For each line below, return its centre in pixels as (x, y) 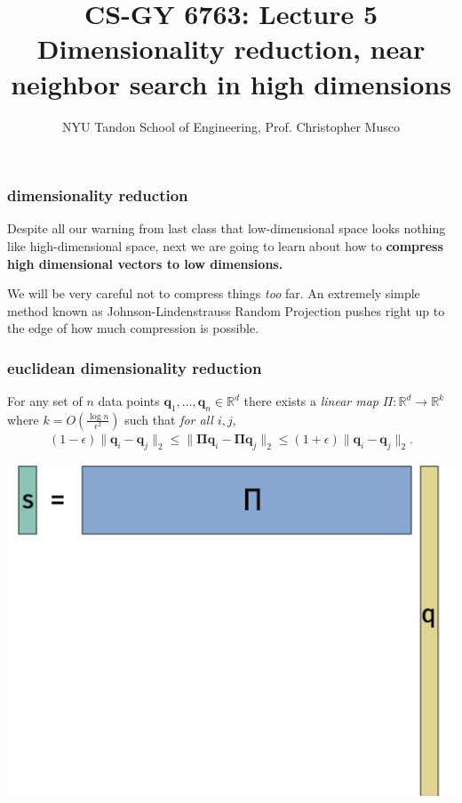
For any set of (45, 401)
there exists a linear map (311, 401)
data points (129, 401)
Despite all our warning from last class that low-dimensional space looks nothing (227, 228)
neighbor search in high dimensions (231, 83)
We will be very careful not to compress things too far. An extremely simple (214, 293)
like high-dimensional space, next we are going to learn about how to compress (225, 245)
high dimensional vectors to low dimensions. (145, 263)
